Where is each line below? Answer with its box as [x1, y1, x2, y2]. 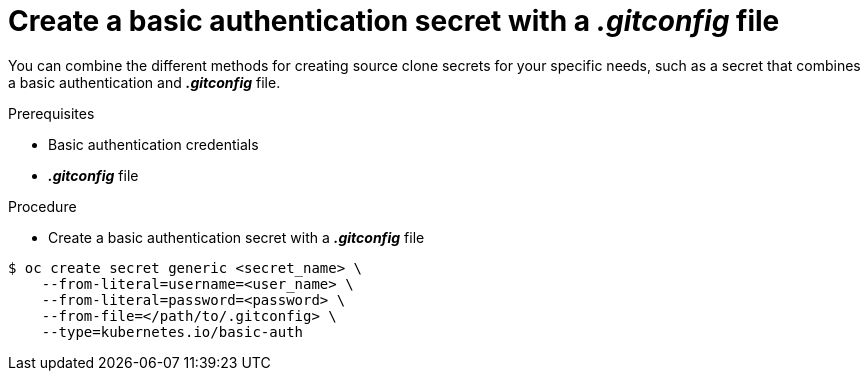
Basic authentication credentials [48, 135, 259, 153]
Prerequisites [8, 104, 95, 122]
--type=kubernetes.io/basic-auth [41, 323, 304, 340]
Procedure [8, 197, 77, 215]
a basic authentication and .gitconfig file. [8, 73, 281, 91]
